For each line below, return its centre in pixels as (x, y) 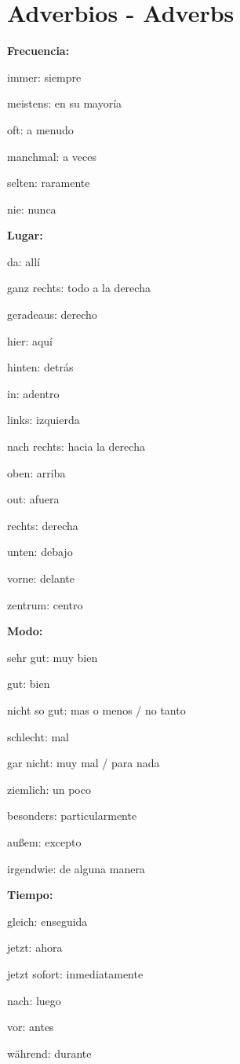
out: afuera (33, 499)
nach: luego (34, 1000)
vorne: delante (41, 578)
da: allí (24, 261)
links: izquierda (44, 420)
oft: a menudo (40, 129)
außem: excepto (44, 841)
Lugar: (25, 235)
